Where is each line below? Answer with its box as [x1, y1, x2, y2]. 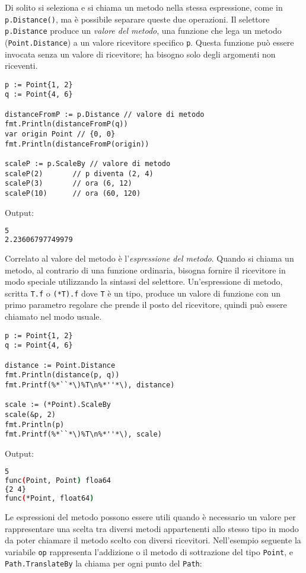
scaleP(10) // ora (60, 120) [5, 189, 141, 198]
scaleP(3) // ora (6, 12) [5, 179, 132, 188]
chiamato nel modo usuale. [5, 310, 102, 322]
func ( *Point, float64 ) [5, 494, 94, 503]
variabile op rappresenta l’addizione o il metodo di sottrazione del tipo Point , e [5, 545, 294, 558]
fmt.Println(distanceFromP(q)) [5, 120, 128, 129]
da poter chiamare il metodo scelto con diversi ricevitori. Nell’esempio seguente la [5, 534, 301, 546]
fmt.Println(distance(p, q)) [5, 371, 120, 380]
